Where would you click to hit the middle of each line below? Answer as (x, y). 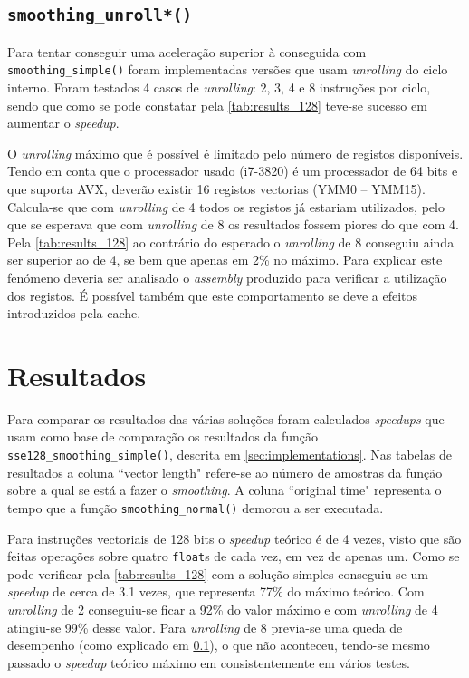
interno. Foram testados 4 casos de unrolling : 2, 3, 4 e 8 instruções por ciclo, (219, 87)
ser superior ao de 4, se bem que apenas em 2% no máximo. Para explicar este (225, 260)
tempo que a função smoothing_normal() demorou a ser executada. (196, 507)
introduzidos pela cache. (74, 313)
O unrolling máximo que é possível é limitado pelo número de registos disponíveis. (235, 153)
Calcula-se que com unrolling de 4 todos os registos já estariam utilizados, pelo (226, 206)
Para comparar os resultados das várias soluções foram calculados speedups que (226, 418)
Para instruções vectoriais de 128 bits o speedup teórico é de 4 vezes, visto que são (234, 538)
